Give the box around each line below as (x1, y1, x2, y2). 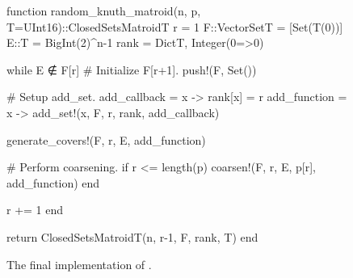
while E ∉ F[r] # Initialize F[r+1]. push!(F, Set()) (6, 61, 257, 78)
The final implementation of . (6, 255, 152, 272)
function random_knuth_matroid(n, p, (6, 2, 201, 19)
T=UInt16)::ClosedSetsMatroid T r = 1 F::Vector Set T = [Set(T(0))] (6, 18, 343, 35)
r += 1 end (6, 201, 64, 218)
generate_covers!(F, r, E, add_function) (6, 131, 206, 148)
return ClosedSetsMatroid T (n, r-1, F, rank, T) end (6, 228, 258, 245)
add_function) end (6, 174, 100, 191)
